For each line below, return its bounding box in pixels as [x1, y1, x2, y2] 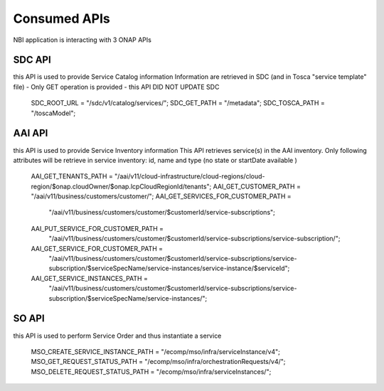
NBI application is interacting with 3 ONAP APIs [13, 36, 152, 44]
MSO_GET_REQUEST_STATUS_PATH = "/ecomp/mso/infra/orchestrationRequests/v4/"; [31, 358, 286, 366]
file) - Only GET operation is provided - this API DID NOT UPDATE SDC [13, 82, 220, 91]
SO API [13, 313, 46, 325]
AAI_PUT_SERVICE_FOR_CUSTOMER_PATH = [31, 224, 164, 232]
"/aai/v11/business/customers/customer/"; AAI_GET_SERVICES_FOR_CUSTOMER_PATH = [31, 192, 292, 200]
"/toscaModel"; [31, 109, 76, 117]
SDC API [13, 54, 51, 66]
